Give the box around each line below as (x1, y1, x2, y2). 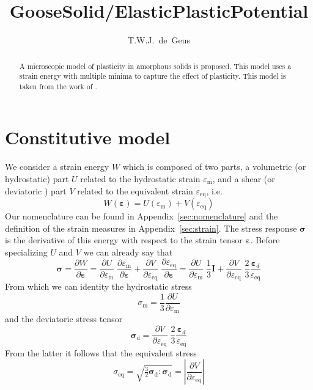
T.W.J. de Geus (128, 34, 190, 46)
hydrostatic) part (5, 172, 69, 185)
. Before (250, 234, 280, 246)
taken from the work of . (19, 81, 97, 91)
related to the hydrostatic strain (80, 172, 201, 185)
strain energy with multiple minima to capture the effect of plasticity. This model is (19, 71, 286, 81)
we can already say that (83, 245, 173, 258)
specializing (5, 245, 48, 258)
